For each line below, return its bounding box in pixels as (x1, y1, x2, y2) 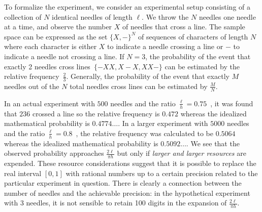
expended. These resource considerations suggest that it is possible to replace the (4, 158, 256, 168)
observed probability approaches (4, 148, 104, 158)
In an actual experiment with (4, 98, 95, 108)
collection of (4, 11, 42, 22)
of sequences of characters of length (138, 31, 248, 41)
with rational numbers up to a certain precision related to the (65, 167, 258, 178)
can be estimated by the (165, 61, 240, 71)
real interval (4, 167, 42, 178)
